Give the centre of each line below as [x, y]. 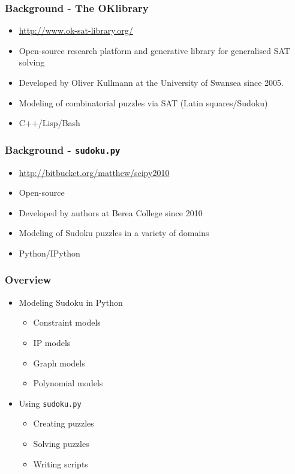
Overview [28, 280]
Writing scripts [61, 463]
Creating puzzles [64, 423]
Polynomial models [68, 383]
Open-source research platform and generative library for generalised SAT [154, 50]
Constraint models [67, 322]
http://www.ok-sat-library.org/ [76, 30]
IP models [52, 342]
